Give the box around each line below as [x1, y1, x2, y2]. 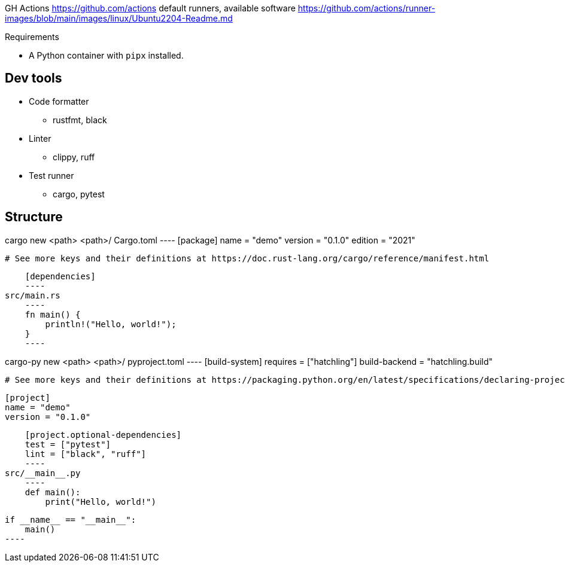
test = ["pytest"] [25, 439, 111, 449]
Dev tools [5, 71, 62, 86]
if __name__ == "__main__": [5, 514, 136, 525]
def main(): [25, 487, 81, 497]
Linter [29, 133, 51, 144]
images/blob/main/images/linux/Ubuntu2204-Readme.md [5, 13, 233, 23]
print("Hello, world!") [45, 496, 156, 507]
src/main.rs [5, 290, 60, 300]
